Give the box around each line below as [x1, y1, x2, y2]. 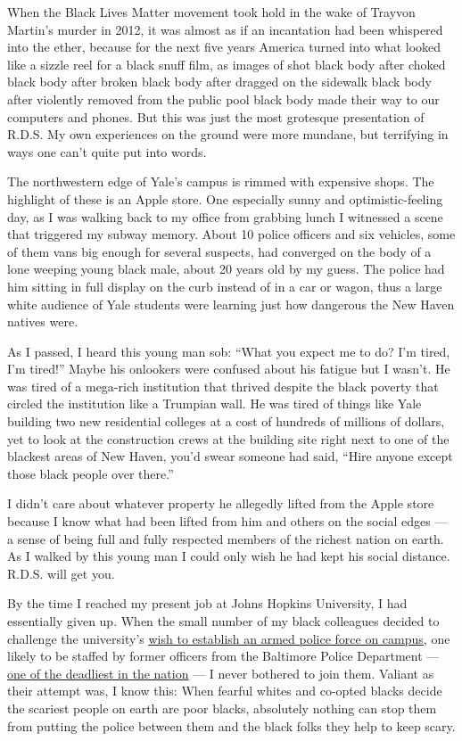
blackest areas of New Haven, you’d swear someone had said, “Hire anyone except [7, 447, 453, 465]
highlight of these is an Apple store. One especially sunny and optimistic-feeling [7, 189, 443, 208]
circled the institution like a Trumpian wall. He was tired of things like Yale [7, 394, 422, 413]
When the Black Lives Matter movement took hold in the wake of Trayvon [7, 3, 416, 21]
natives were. [7, 312, 78, 331]
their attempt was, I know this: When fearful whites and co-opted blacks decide [7, 681, 442, 700]
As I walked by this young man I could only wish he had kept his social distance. [7, 547, 450, 565]
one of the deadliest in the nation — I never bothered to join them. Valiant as [7, 663, 434, 682]
